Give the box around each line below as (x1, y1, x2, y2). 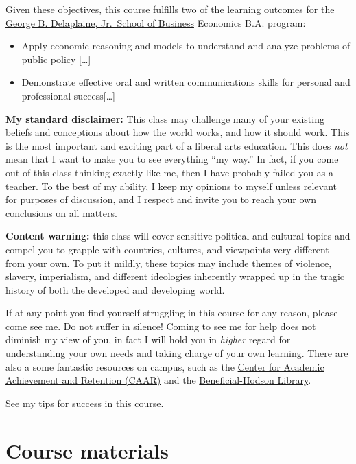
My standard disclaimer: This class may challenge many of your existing (5, 111, 324, 126)
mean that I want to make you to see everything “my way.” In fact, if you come (5, 152, 339, 166)
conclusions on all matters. (5, 205, 117, 220)
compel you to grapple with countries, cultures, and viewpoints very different (5, 242, 329, 256)
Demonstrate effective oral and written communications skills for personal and (21, 75, 351, 89)
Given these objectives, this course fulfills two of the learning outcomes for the (5, 2, 335, 16)
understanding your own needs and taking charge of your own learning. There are (5, 346, 348, 360)
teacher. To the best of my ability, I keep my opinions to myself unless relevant (5, 178, 337, 193)
